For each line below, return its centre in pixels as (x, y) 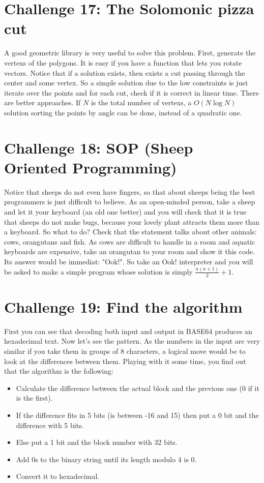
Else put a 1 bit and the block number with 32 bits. (97, 442)
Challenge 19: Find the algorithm (123, 306)
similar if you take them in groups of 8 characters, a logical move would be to (125, 351)
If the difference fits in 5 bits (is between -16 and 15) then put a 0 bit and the (137, 415)
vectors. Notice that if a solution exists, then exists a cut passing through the (125, 72)
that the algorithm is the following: (59, 371)
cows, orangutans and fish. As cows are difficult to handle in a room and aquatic (130, 241)
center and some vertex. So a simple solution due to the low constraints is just (126, 83)
